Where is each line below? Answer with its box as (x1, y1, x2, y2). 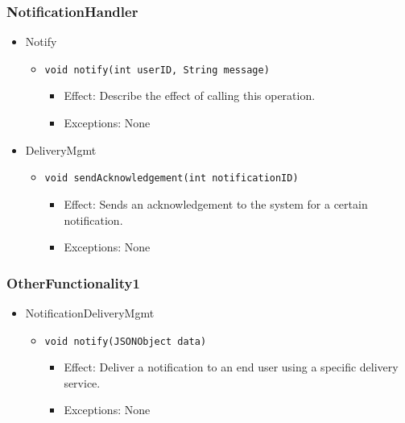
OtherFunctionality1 (6, 272, 140, 292)
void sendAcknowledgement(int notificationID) (44, 172, 299, 185)
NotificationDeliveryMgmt (25, 304, 155, 321)
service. (64, 374, 101, 391)
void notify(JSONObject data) (44, 335, 207, 347)
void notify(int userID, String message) (44, 64, 270, 76)
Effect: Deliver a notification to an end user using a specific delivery (64, 359, 399, 375)
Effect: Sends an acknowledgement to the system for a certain (64, 195, 368, 212)
